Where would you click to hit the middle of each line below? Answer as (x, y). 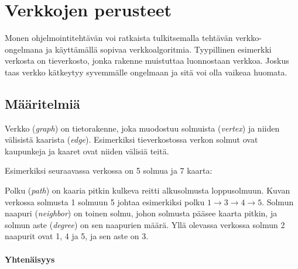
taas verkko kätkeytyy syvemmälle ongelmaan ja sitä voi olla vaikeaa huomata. (146, 72)
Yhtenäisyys (30, 259)
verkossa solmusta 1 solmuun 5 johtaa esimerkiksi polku (105, 201)
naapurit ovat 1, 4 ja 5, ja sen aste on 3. (77, 236)
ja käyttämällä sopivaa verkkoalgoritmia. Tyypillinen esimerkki (158, 49)
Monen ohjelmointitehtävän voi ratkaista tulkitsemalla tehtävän (119, 38)
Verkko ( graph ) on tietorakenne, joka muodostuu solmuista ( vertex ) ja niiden (142, 128)
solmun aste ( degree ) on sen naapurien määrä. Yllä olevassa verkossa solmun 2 (145, 224)
